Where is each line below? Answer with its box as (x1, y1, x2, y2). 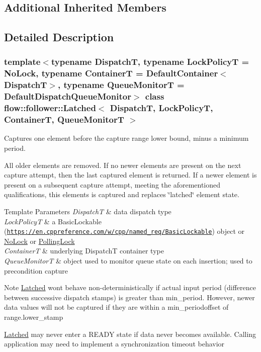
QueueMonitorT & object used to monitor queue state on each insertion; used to (4, 255, 252, 266)
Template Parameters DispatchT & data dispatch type (4, 206, 171, 216)
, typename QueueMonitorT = (57, 78, 185, 91)
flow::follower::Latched (4, 102, 96, 114)
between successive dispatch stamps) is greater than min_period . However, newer (4, 292, 255, 302)
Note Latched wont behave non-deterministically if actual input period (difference (4, 282, 256, 293)
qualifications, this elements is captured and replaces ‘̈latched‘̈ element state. (4, 189, 239, 200)
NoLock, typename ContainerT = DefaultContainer (4, 67, 218, 79)
